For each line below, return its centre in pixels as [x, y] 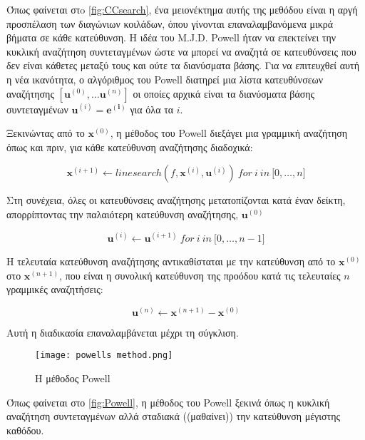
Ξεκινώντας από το [46, 133]
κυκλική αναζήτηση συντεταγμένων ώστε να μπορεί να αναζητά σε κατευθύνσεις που [181, 51]
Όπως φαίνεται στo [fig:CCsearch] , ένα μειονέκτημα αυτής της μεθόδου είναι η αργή [182, 9]
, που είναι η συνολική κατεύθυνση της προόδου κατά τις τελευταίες [200, 275]
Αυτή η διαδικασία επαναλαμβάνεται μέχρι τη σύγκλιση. [123, 332]
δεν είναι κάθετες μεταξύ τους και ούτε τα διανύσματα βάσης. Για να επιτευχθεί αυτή [183, 65]
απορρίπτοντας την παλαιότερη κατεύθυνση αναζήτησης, [123, 214]
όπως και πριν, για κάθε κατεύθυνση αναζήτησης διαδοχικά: [130, 147]
